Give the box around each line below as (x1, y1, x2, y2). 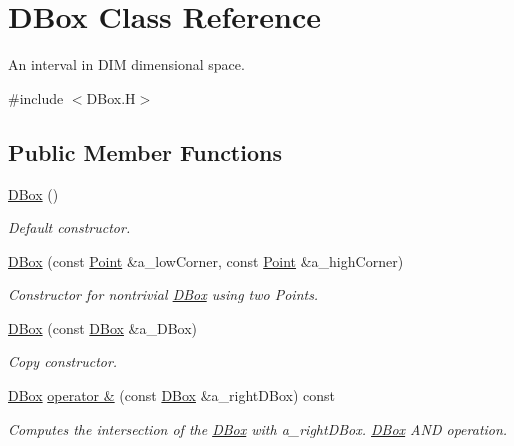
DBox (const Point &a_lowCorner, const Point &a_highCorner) (8, 250, 404, 271)
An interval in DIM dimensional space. (8, 54, 245, 75)
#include (8, 87, 64, 108)
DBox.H (86, 87, 136, 108)
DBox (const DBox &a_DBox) (8, 317, 198, 338)
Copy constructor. (8, 351, 118, 372)
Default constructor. (8, 217, 131, 238)
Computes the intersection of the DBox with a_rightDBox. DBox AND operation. (8, 418, 508, 439)
